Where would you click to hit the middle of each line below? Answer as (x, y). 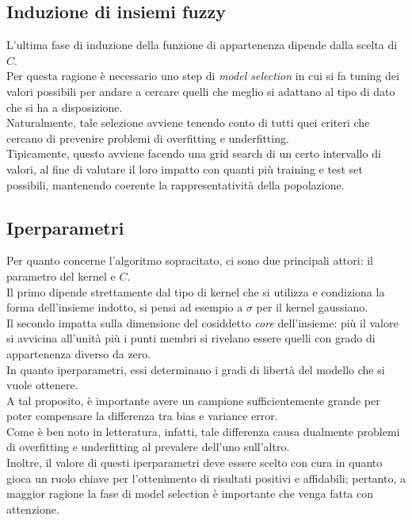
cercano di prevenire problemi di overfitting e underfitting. (148, 138)
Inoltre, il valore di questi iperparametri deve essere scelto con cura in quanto (195, 463)
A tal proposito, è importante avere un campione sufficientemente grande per (193, 400)
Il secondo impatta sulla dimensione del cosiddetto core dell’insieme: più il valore (202, 322)
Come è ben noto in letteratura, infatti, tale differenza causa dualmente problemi (203, 431)
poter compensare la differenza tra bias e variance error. (142, 416)
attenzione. (33, 509)
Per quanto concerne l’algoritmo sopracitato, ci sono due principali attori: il (190, 260)
